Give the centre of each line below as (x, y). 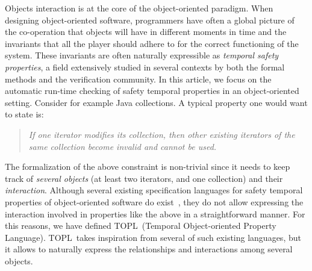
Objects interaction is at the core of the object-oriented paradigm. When (139, 8)
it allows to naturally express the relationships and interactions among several (149, 249)
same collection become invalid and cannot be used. (123, 146)
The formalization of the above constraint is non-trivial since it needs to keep (148, 167)
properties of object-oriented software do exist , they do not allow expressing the (154, 201)
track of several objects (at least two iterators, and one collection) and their (144, 178)
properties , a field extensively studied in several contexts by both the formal (145, 67)
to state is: (24, 114)
